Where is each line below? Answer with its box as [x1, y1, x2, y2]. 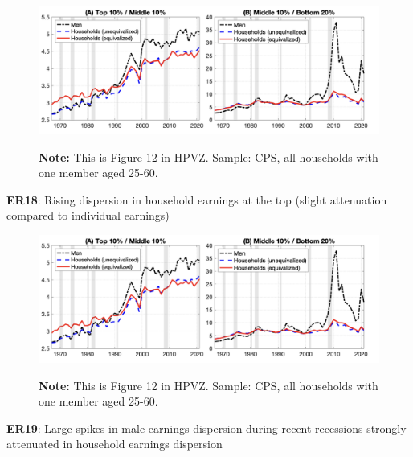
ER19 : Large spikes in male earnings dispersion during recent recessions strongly [6, 419, 407, 436]
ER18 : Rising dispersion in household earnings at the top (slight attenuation [6, 191, 387, 208]
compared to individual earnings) [6, 207, 170, 224]
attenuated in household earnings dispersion [6, 435, 223, 452]
